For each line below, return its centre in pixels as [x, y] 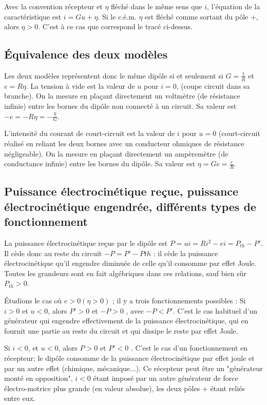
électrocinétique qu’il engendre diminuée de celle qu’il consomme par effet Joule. [130, 263]
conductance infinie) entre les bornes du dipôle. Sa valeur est [100, 163]
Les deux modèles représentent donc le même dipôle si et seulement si [114, 75]
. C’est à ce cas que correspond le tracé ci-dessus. [115, 26]
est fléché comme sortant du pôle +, [202, 16]
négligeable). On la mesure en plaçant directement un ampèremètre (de [116, 153]
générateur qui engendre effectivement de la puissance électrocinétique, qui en [126, 321]
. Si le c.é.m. [117, 16]
